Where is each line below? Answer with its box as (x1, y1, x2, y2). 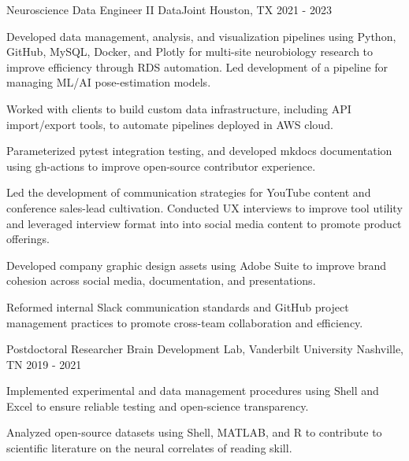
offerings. (6, 230, 50, 247)
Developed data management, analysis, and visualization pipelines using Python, (6, 28, 396, 44)
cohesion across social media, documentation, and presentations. (6, 272, 316, 289)
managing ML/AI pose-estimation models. (6, 74, 211, 90)
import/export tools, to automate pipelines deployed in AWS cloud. (6, 116, 333, 132)
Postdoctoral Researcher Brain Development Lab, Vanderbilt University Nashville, (6, 341, 404, 357)
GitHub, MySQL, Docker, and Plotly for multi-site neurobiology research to (6, 43, 374, 60)
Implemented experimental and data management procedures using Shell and (6, 382, 379, 399)
